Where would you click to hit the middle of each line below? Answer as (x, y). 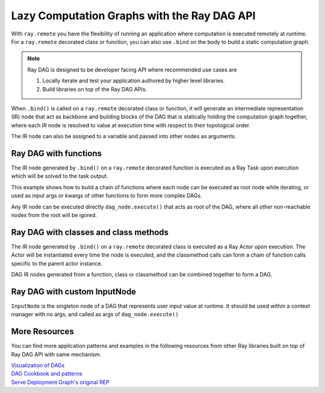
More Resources (43, 331)
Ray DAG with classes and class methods (90, 232)
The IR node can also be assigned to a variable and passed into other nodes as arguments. (124, 136)
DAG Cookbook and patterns (47, 374)
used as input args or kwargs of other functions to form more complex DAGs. (107, 196)
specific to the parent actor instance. (57, 263)
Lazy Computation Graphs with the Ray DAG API (133, 16)
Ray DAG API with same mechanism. (56, 354)
